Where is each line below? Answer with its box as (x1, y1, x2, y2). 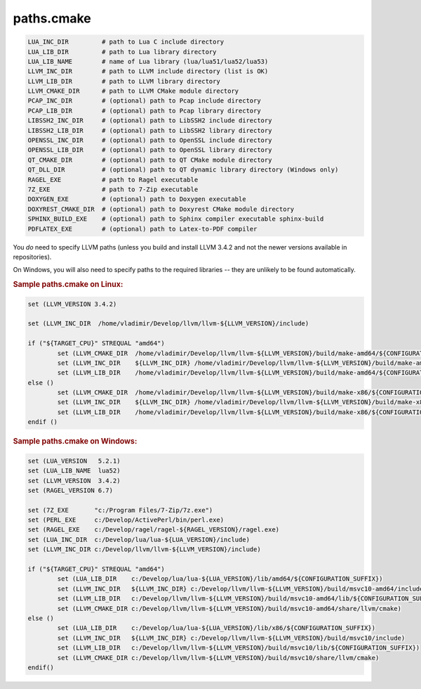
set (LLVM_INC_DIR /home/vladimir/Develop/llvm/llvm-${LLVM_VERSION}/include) (27, 320, 309, 328)
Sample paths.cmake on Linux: (13, 280, 123, 290)
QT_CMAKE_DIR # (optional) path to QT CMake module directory (27, 155, 272, 164)
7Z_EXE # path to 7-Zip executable (27, 186, 199, 193)
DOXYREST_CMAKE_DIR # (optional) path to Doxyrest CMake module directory (27, 205, 295, 213)
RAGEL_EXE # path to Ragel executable (27, 176, 199, 183)
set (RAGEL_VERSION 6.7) (27, 486, 114, 494)
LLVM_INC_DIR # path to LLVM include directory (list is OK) (27, 67, 269, 75)
